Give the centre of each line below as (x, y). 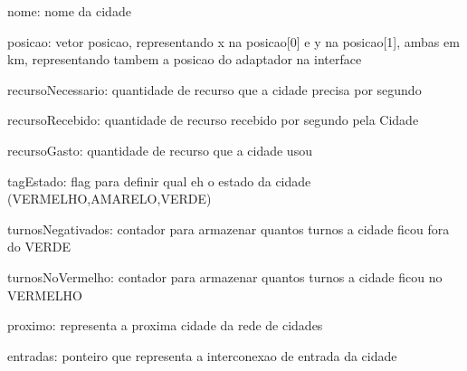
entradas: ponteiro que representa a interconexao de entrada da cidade (202, 355)
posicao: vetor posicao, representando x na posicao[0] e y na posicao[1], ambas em (233, 41)
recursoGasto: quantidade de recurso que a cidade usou (160, 150)
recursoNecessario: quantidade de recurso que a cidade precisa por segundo (214, 89)
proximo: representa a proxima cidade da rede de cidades (165, 325)
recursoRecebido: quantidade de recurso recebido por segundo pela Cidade (213, 120)
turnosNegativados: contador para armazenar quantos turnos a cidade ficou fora (229, 228)
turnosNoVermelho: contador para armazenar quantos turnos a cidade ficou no (225, 276)
